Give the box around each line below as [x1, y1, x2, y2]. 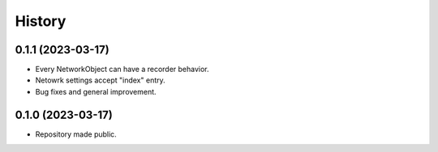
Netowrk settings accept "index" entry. [35, 75, 165, 85]
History [15, 12, 67, 30]
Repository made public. [35, 129, 117, 139]
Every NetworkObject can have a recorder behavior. [35, 65, 210, 74]
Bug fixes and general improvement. [35, 87, 157, 96]
